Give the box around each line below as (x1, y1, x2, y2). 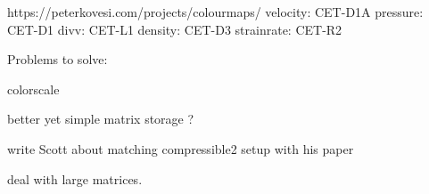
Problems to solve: (7, 50, 108, 69)
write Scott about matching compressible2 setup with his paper (7, 139, 354, 158)
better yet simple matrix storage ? (7, 109, 194, 128)
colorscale (7, 79, 60, 98)
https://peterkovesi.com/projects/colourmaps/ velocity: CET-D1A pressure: (7, 3, 424, 20)
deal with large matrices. (7, 169, 143, 188)
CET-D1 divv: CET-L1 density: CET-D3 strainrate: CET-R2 (7, 20, 342, 38)
